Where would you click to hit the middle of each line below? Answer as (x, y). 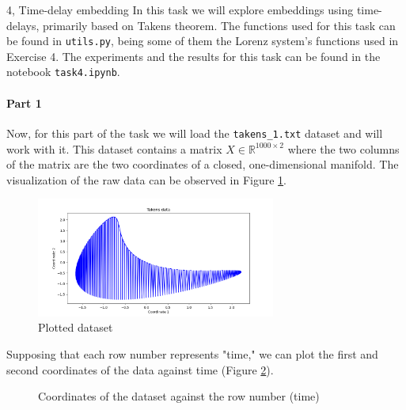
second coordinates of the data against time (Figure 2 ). (140, 369)
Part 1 (24, 102)
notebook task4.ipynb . (63, 72)
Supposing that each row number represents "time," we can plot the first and (192, 353)
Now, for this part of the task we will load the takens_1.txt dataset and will (195, 133)
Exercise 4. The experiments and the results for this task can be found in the (194, 56)
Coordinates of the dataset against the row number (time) (179, 396)
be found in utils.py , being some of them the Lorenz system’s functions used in (203, 41)
